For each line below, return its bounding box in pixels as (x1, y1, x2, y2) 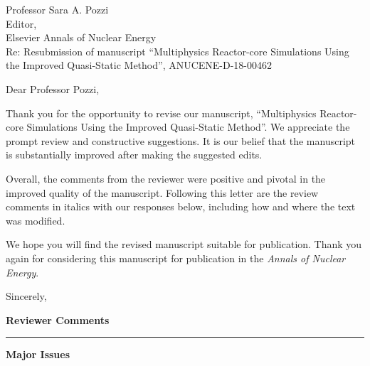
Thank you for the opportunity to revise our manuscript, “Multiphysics (6, 105, 317, 120)
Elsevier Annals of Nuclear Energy (6, 30, 157, 45)
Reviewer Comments (6, 312, 110, 327)
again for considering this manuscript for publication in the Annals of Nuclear (6, 250, 346, 265)
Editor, (6, 16, 37, 31)
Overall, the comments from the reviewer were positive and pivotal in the (6, 171, 326, 185)
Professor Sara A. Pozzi (6, 2, 109, 16)
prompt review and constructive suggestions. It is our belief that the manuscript (6, 133, 356, 148)
